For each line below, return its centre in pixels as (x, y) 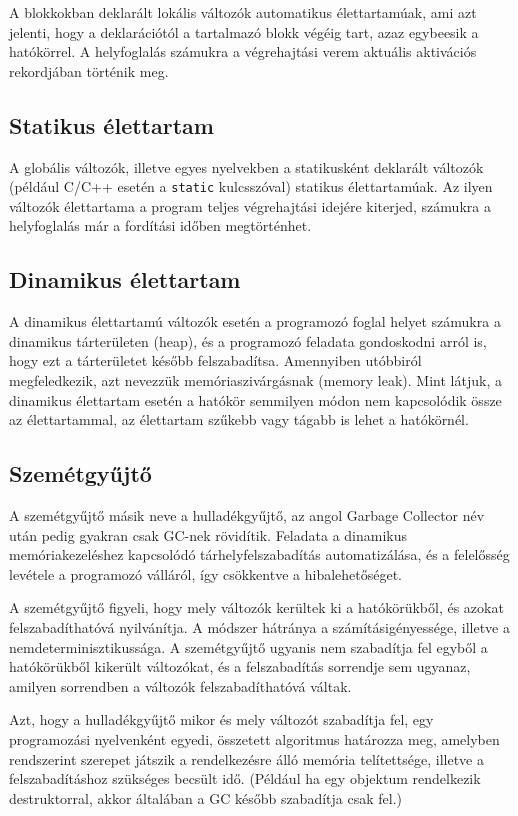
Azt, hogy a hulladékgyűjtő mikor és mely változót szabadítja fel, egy (221, 719)
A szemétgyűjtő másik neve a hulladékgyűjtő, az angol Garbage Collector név (247, 514)
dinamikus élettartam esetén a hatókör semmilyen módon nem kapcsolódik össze (255, 399)
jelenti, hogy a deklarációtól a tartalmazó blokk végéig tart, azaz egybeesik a (244, 31)
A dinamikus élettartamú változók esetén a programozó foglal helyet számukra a (255, 321)
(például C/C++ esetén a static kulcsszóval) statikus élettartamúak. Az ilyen (251, 186)
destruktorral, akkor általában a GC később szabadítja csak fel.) (205, 797)
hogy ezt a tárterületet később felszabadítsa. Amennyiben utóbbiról (215, 360)
